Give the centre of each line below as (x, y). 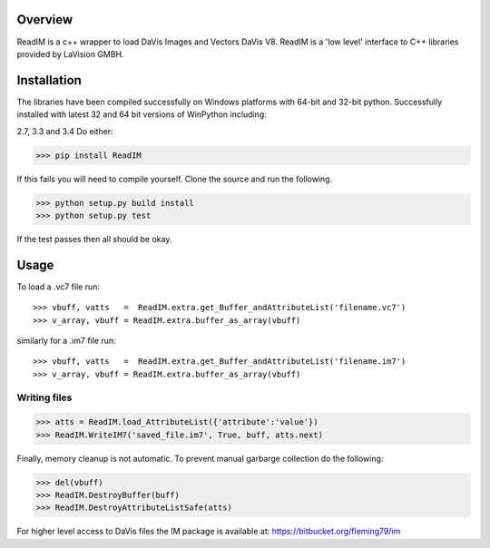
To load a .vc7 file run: (58, 287)
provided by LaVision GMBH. (70, 54)
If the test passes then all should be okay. (94, 239)
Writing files (44, 397)
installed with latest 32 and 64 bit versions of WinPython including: (142, 114)
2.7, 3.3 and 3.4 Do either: (65, 131)
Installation (49, 80)
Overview (45, 20)
